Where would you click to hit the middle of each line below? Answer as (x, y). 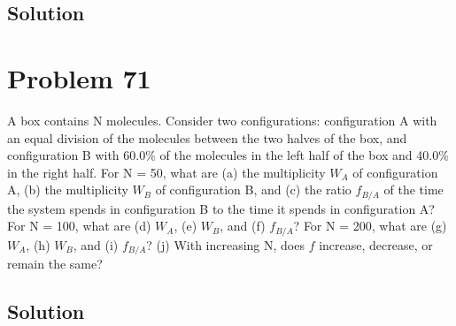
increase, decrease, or (376, 244)
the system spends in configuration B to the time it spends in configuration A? (221, 208)
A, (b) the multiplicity (68, 190)
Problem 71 (79, 77)
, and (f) (243, 226)
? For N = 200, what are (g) (370, 226)
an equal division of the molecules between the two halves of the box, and (207, 137)
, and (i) (96, 244)
